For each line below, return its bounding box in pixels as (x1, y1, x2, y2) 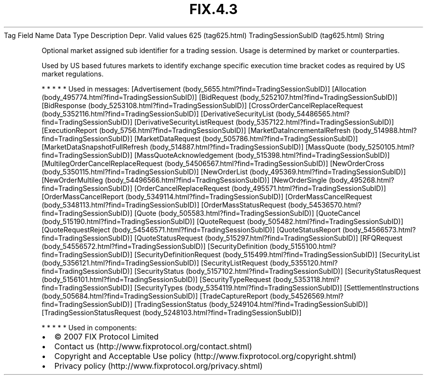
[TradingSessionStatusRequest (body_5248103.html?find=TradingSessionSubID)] (41, 308, 302, 317)
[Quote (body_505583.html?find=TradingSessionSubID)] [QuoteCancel (134, 208, 361, 217)
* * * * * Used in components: (41, 323, 137, 332)
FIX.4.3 (189, 1, 238, 18)
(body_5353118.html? (272, 275, 340, 284)
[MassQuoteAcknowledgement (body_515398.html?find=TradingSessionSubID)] (134, 151, 390, 159)
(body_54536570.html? (288, 200, 362, 209)
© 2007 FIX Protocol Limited (54, 331, 159, 341)
